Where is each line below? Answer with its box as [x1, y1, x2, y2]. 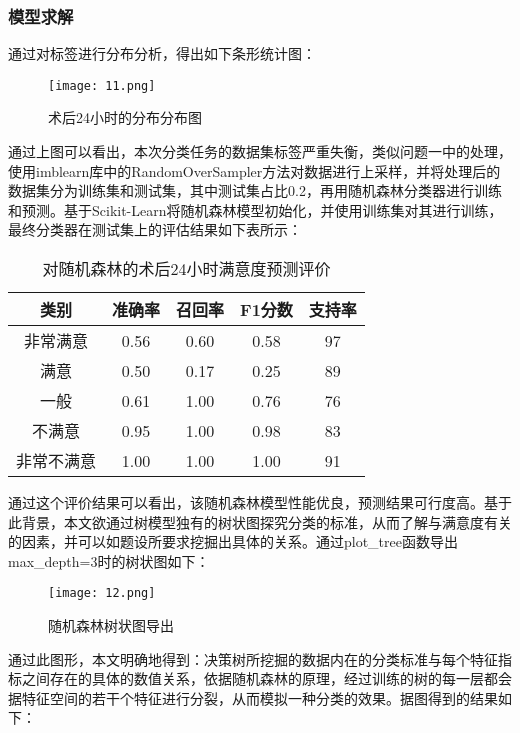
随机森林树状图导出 [48, 615, 174, 636]
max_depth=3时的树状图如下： [8, 550, 210, 571]
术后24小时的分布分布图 [48, 107, 202, 128]
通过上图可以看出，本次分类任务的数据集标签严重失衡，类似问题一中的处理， [8, 141, 512, 162]
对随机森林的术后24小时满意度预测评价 [42, 257, 331, 281]
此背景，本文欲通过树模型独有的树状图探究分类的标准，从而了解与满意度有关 [8, 511, 512, 532]
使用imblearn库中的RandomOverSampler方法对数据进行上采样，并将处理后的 [8, 160, 501, 181]
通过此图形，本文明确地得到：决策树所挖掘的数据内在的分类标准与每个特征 [8, 648, 498, 669]
